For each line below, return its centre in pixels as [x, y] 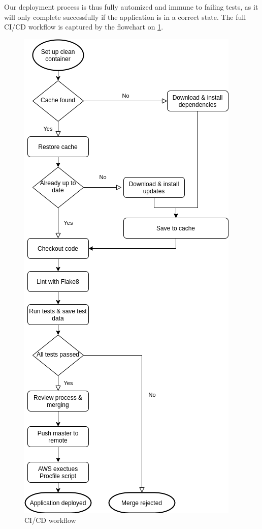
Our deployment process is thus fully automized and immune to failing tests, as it [131, 7]
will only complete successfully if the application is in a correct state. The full [125, 17]
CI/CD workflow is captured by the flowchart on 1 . [84, 27]
